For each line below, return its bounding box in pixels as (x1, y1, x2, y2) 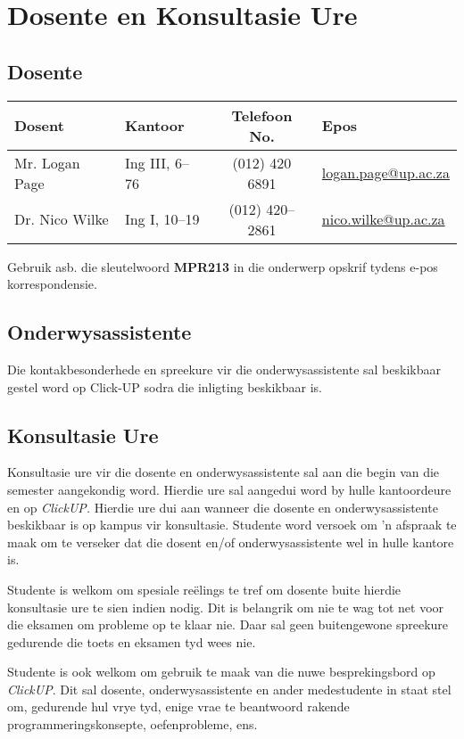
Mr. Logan (14, 152, 80, 173)
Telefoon (231, 104, 293, 126)
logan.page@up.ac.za (321, 162, 450, 184)
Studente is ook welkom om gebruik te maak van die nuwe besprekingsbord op (7, 662, 435, 681)
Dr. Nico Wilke (14, 209, 109, 230)
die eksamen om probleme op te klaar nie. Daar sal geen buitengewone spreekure (7, 615, 449, 634)
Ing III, (124, 152, 170, 173)
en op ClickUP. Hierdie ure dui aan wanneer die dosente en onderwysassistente (7, 497, 438, 516)
